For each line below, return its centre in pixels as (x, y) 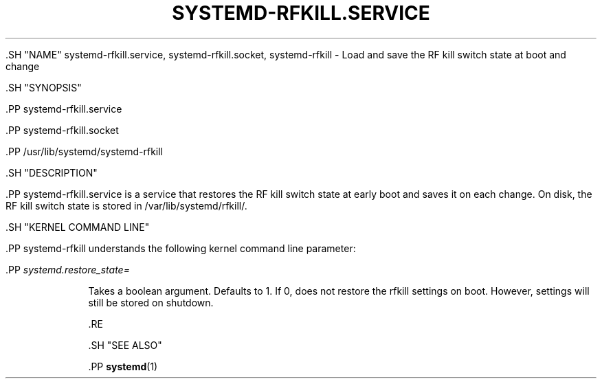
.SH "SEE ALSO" (125, 345)
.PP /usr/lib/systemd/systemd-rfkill (84, 151)
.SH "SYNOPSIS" (44, 87)
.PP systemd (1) (123, 366)
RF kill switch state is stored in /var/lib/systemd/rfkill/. (126, 205)
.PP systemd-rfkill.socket (62, 130)
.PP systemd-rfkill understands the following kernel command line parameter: (181, 248)
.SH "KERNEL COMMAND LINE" (78, 227)
